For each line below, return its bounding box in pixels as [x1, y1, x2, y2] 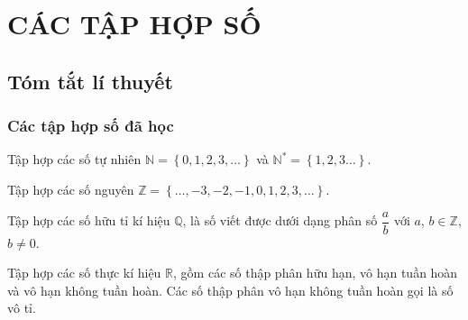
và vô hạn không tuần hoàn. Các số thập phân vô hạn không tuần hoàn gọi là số [7, 280, 454, 299]
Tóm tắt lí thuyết [7, 67, 173, 95]
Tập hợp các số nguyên [7, 179, 134, 198]
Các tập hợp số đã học [7, 114, 174, 137]
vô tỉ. [7, 298, 36, 317]
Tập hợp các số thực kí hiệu [7, 263, 161, 282]
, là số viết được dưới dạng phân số [182, 211, 378, 230]
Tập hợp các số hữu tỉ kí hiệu [7, 211, 170, 230]
